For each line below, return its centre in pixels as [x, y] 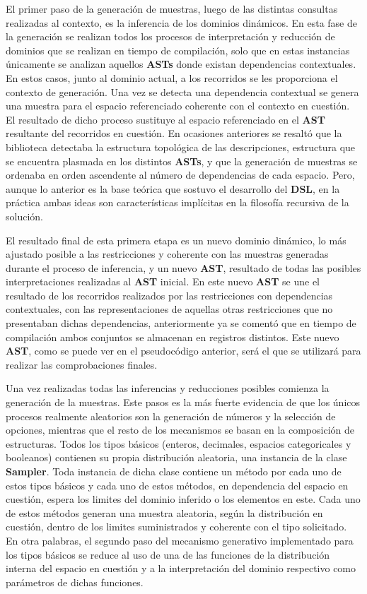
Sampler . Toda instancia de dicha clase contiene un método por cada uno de [174, 471]
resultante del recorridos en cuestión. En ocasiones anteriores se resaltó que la [174, 133]
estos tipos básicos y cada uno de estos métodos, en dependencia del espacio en [177, 485]
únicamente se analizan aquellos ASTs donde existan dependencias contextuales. [181, 64]
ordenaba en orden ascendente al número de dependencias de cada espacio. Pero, [180, 175]
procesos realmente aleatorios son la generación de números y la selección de [171, 416]
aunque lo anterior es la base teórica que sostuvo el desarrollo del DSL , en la [173, 188]
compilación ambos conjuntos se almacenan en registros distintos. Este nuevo [173, 337]
